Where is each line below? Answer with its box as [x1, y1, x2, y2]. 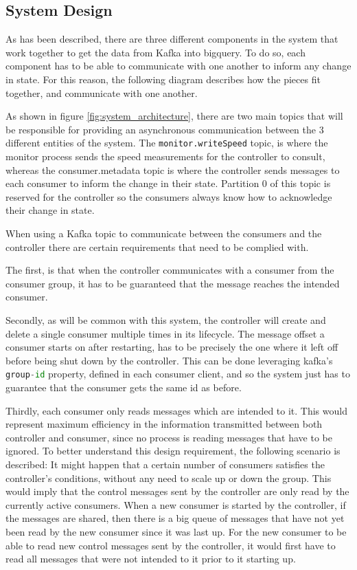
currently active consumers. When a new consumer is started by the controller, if [5, 497, 346, 512]
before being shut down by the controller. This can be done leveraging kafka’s [5, 353, 333, 367]
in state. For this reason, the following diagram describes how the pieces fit [5, 72, 321, 86]
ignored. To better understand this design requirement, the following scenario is [5, 443, 341, 458]
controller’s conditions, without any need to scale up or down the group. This [5, 470, 332, 485]
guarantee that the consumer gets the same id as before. [5, 380, 242, 394]
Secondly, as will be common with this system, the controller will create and [5, 312, 326, 327]
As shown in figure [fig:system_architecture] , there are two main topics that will [5, 109, 343, 123]
